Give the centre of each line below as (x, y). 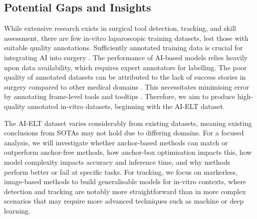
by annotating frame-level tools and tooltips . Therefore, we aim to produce (120, 96)
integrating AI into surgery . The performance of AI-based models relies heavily (126, 57)
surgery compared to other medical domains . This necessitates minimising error (127, 86)
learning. (17, 210)
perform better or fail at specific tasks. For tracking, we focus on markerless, (121, 171)
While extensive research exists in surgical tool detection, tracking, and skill (120, 28)
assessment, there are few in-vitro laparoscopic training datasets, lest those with (126, 38)
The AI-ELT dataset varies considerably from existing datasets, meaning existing (128, 123)
